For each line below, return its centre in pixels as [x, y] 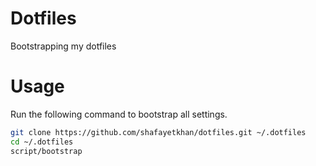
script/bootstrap [46, 151]
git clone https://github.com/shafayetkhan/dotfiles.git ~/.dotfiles [158, 132]
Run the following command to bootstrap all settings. [119, 114]
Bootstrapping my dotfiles [63, 46]
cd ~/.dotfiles [42, 142]
